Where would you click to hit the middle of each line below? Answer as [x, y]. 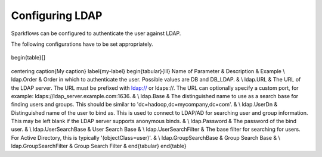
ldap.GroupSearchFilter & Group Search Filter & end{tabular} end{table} [99, 146]
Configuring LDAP [57, 15]
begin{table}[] [28, 58]
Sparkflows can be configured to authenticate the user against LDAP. [96, 33]
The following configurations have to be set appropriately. [82, 44]
